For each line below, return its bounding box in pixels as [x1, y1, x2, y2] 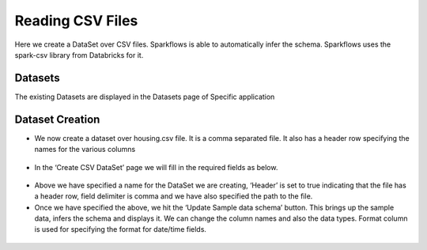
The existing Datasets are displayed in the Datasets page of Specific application [14, 92, 275, 101]
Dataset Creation [14, 112, 100, 126]
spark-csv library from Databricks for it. [14, 50, 144, 59]
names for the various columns [34, 145, 136, 154]
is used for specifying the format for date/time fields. [34, 225, 207, 234]
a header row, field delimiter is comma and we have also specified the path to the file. [34, 191, 313, 201]
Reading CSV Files [14, 12, 138, 29]
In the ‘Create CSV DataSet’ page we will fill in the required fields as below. [34, 162, 278, 172]
